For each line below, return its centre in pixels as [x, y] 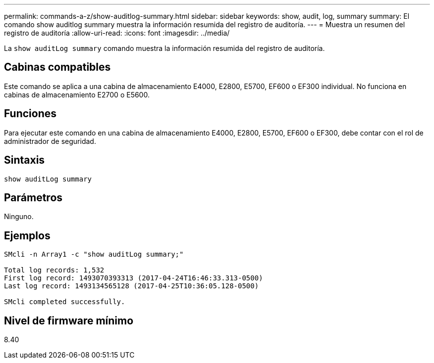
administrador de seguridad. [50, 141]
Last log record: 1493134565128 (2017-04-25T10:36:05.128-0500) [132, 286]
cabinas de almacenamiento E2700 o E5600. [77, 94]
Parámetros [33, 197]
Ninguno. [19, 217]
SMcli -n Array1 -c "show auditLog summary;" [94, 254]
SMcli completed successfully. [65, 302]
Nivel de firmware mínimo [69, 320]
